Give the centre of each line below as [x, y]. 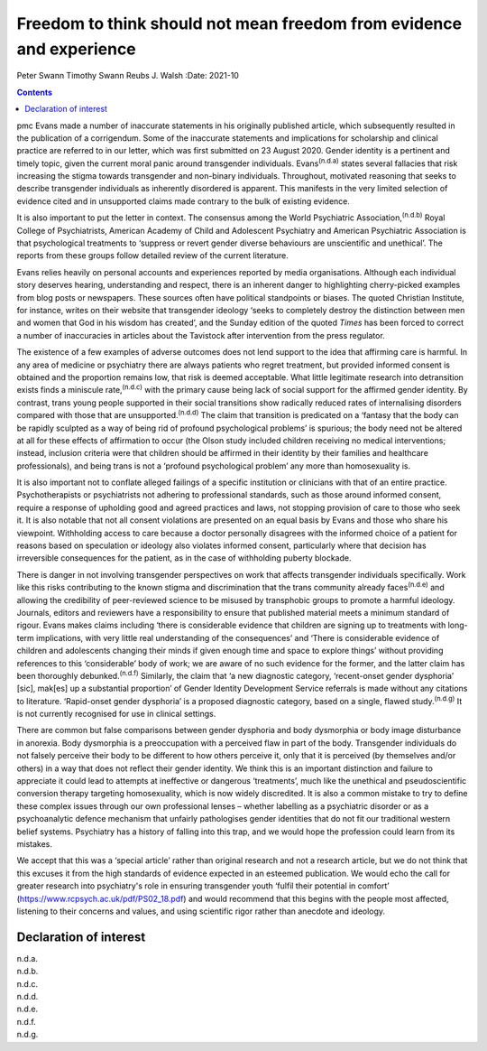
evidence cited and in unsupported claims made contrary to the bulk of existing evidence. [184, 201]
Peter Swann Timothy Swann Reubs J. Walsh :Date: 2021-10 [128, 76]
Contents [35, 92]
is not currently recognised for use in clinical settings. [116, 714]
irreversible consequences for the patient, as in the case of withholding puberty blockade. [184, 558]
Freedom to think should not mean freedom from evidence [239, 23]
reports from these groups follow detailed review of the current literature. [152, 256]
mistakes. [35, 844]
